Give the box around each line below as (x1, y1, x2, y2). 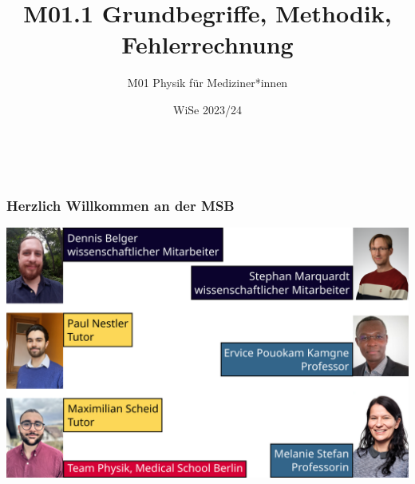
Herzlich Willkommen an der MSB (6, 196, 235, 216)
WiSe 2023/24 (173, 101, 242, 117)
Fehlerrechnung (121, 28, 294, 61)
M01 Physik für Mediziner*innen (127, 74, 288, 91)
